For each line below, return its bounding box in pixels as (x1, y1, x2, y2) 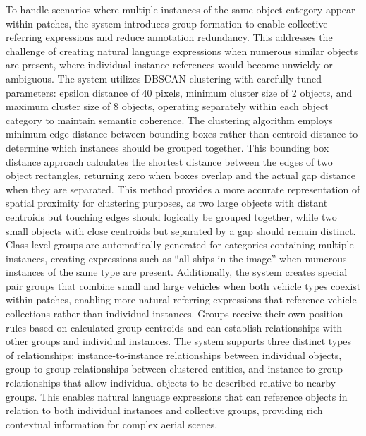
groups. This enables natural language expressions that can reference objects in (6, 389, 348, 404)
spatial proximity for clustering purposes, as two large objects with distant (6, 195, 328, 210)
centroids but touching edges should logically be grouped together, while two (6, 209, 337, 224)
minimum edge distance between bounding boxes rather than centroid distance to (6, 126, 358, 141)
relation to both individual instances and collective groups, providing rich (6, 403, 323, 418)
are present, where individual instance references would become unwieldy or (6, 57, 333, 72)
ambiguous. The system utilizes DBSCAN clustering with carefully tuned (6, 71, 322, 85)
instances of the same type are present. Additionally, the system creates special (6, 265, 348, 279)
